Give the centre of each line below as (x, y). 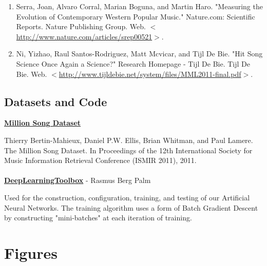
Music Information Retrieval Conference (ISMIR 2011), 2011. (100, 160)
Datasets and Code (56, 101)
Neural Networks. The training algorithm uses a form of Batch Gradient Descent (131, 207)
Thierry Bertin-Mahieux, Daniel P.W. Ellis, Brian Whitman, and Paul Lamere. (129, 140)
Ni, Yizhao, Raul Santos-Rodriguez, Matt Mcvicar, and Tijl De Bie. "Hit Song (139, 54)
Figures (31, 252)
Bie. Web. (32, 74)
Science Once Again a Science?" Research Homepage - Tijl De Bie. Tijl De (133, 63)
